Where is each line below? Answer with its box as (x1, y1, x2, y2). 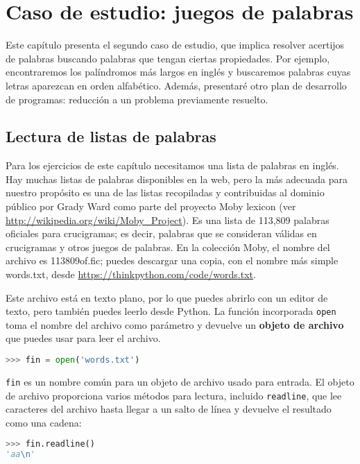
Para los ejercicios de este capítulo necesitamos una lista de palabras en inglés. (6, 158, 339, 173)
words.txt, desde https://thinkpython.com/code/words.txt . (6, 267, 256, 282)
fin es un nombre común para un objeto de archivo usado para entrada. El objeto (6, 374, 354, 388)
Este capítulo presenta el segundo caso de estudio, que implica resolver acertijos (6, 37, 345, 52)
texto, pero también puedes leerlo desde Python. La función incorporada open (6, 304, 336, 318)
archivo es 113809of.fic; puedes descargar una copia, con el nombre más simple (6, 253, 338, 268)
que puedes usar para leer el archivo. (6, 331, 161, 345)
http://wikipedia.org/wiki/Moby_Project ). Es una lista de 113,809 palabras (6, 212, 329, 227)
